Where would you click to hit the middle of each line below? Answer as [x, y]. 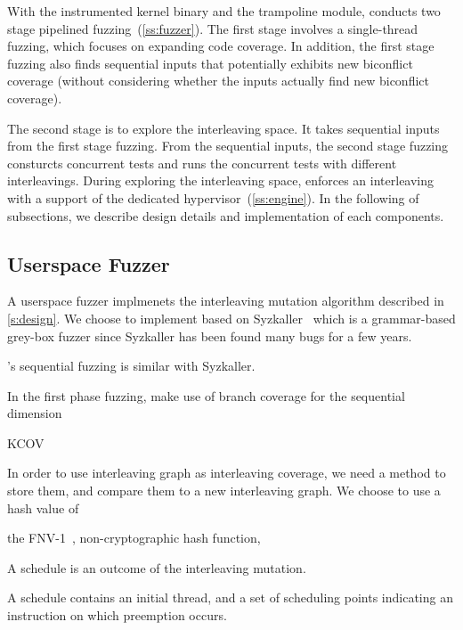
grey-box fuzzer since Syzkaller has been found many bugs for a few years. [210, 335]
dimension [35, 413]
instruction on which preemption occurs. [117, 615]
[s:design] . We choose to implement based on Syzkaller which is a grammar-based [231, 318]
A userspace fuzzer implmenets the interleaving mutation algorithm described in [226, 301]
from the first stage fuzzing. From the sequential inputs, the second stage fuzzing [228, 146]
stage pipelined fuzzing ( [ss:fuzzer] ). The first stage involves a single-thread [213, 28]
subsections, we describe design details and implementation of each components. [226, 215]
